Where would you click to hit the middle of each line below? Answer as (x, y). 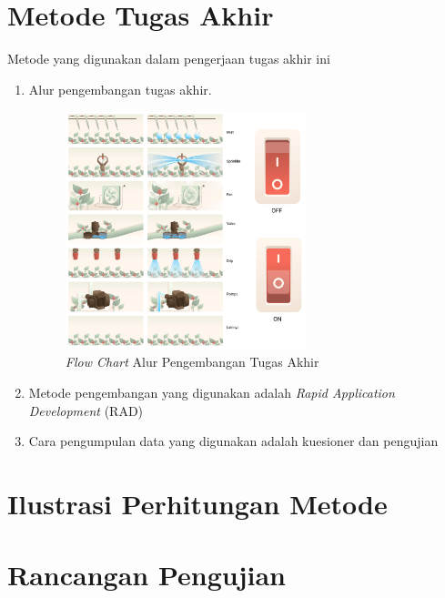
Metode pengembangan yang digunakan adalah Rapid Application (212, 392)
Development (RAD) (86, 410)
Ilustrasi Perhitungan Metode (197, 503)
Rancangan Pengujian (147, 575)
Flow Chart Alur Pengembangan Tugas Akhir (192, 362)
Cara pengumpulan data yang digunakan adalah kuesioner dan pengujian (233, 441)
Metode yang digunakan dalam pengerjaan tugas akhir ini (169, 59)
